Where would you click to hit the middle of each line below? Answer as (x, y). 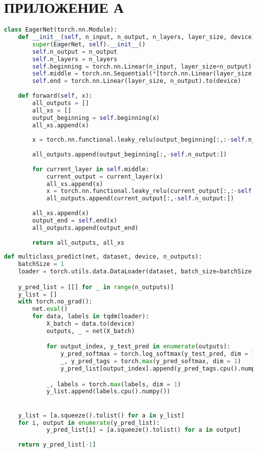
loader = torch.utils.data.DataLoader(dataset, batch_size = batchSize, (137, 272)
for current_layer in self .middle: (91, 169)
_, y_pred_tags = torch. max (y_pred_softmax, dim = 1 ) (151, 361)
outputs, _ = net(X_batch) (90, 331)
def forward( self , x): (55, 96)
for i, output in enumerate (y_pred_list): (89, 423)
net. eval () (50, 309)
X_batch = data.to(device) (90, 324)
